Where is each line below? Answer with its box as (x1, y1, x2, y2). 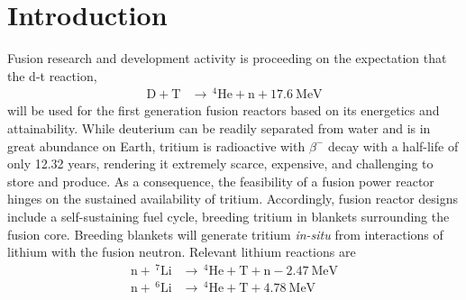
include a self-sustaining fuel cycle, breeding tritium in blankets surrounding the (7, 206, 450, 225)
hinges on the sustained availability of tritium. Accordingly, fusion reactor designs (7, 189, 458, 208)
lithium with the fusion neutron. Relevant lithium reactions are (7, 242, 356, 261)
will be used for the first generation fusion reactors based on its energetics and (7, 101, 440, 120)
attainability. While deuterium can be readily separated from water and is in (7, 119, 431, 138)
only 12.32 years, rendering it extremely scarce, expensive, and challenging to (7, 154, 434, 173)
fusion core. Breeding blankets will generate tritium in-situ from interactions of (7, 224, 443, 243)
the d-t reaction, (7, 66, 97, 85)
